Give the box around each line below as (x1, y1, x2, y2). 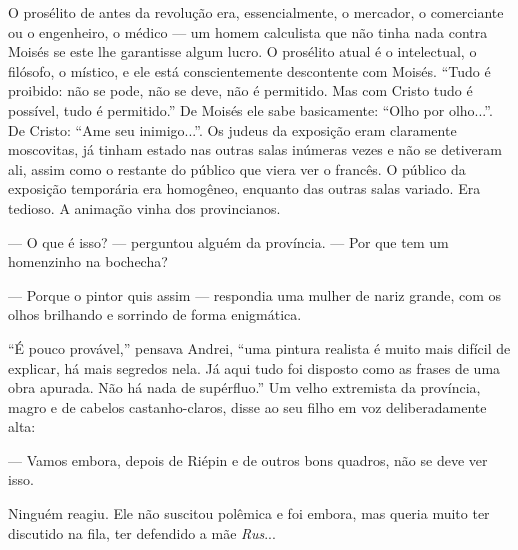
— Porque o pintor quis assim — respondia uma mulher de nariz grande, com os (8, 284, 502, 305)
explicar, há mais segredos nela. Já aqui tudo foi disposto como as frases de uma (8, 357, 501, 378)
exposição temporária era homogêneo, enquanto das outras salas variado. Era (8, 178, 481, 199)
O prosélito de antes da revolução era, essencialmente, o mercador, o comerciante (8, 2, 504, 22)
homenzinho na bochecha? (8, 251, 168, 272)
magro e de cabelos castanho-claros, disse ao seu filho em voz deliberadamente (8, 396, 487, 417)
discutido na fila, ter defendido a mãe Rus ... (8, 522, 276, 543)
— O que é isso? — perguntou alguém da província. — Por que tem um (8, 231, 449, 252)
